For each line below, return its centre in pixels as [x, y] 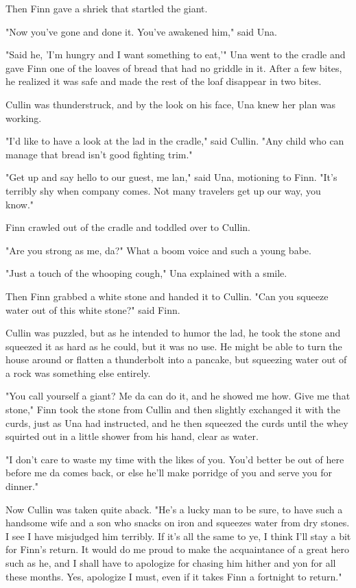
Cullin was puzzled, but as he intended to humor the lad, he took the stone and [173, 333]
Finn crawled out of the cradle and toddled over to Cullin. [128, 227]
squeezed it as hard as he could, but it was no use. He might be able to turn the [174, 346]
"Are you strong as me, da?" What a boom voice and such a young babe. [158, 250]
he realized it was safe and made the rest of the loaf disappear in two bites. [164, 81]
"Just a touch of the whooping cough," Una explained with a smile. [146, 273]
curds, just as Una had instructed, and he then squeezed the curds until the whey [177, 422]
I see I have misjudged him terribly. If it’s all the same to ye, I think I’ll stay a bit [178, 536]
